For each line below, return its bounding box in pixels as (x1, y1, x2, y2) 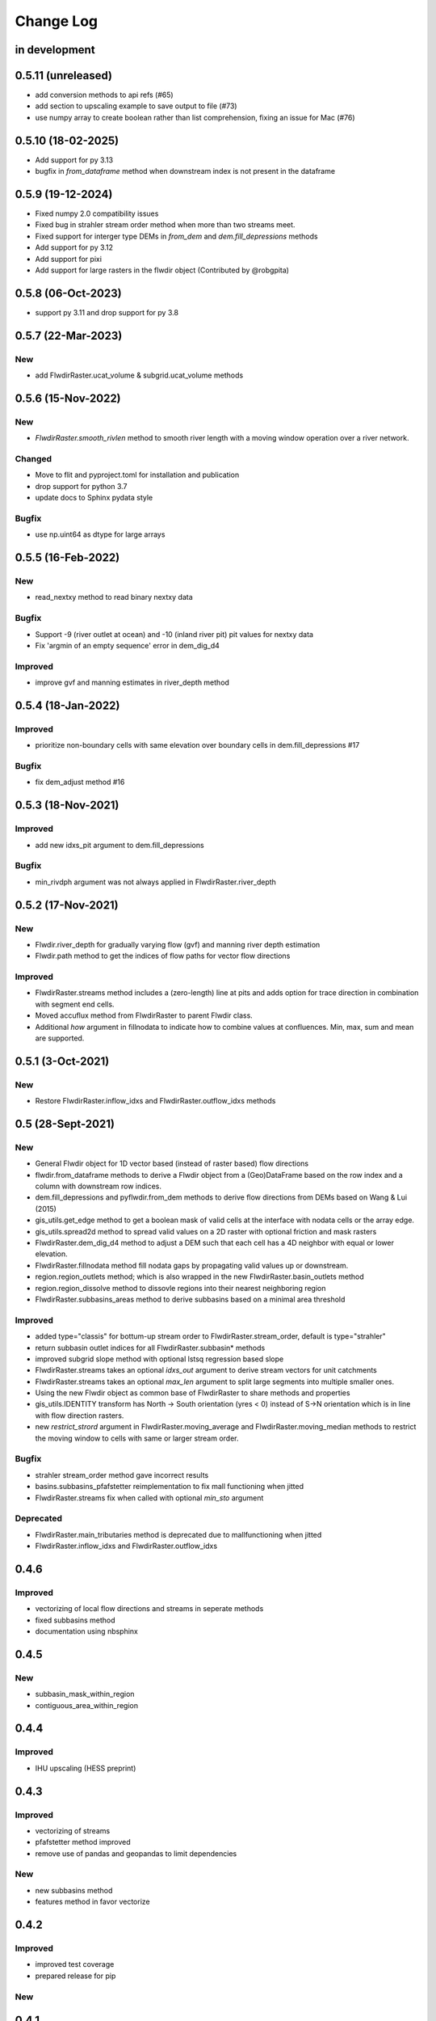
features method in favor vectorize (35, 1897, 151, 1907)
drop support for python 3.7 (35, 481, 128, 491)
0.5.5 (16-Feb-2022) (15, 551, 120, 565)
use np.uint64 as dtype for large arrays (35, 530, 166, 539)
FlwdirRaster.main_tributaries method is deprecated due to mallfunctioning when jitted (35, 1529, 322, 1539)
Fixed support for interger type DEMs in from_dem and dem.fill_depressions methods (35, 231, 318, 241)
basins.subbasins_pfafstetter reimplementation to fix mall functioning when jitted (35, 1482, 304, 1491)
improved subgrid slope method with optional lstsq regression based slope (35, 1354, 284, 1364)
